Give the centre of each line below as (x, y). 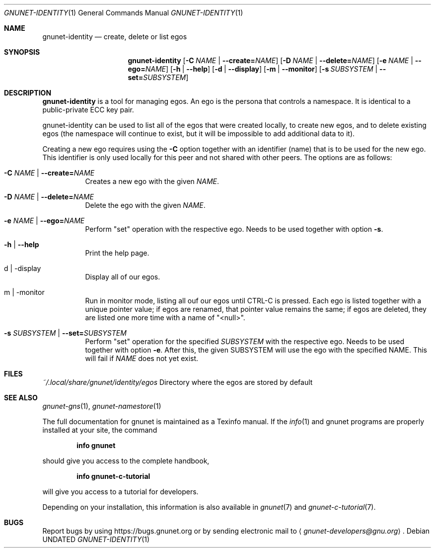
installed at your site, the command (100, 430)
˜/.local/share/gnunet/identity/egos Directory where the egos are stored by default (178, 382)
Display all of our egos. (123, 277)
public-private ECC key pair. (88, 110)
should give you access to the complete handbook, (126, 461)
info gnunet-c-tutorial (113, 476)
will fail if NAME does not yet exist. (142, 358)
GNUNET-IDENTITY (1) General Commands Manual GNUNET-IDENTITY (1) (124, 13)
